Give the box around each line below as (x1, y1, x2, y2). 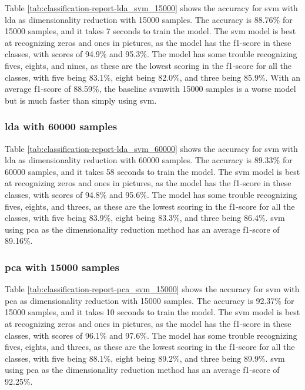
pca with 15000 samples (5, 259, 119, 274)
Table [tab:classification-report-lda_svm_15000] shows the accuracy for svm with (5, 2, 298, 14)
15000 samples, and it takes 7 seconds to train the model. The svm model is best (5, 25, 296, 37)
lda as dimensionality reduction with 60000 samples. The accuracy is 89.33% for (5, 154, 293, 166)
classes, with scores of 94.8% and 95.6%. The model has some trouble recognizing (5, 188, 297, 200)
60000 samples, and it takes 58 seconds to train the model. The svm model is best (5, 165, 300, 177)
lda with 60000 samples (5, 119, 118, 134)
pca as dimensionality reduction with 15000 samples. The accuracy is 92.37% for (5, 294, 294, 306)
